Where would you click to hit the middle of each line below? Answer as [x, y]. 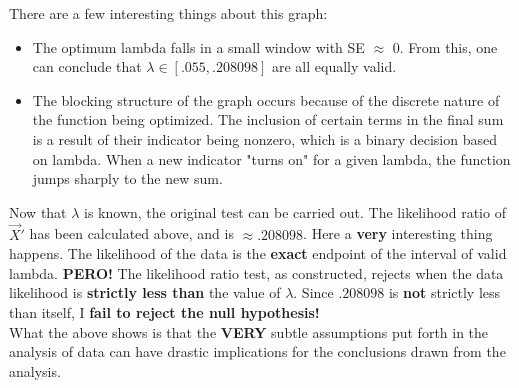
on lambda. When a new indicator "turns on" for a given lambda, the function [271, 158]
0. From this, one [445, 46]
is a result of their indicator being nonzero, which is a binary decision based [264, 138]
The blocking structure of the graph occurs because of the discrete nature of [266, 99]
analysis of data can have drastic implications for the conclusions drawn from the [257, 351]
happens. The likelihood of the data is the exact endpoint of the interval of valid [258, 253]
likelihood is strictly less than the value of [145, 292]
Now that [38, 211]
